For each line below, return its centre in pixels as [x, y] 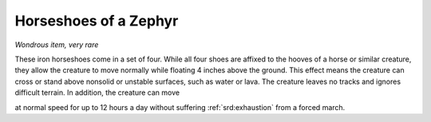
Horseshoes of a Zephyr [97, 21]
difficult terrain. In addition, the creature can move [97, 92]
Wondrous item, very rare [57, 45]
